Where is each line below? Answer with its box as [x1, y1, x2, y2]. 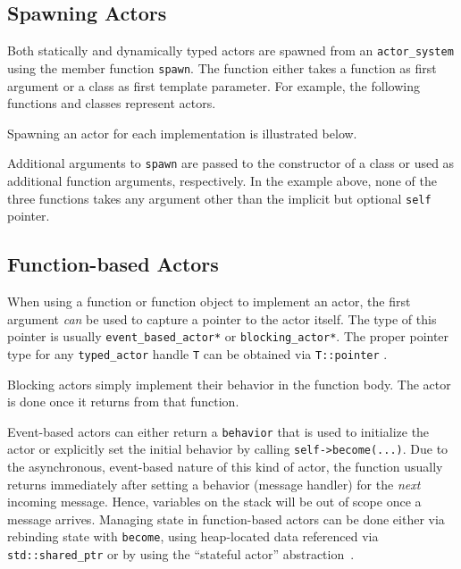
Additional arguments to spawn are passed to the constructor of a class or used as [7, 154, 455, 172]
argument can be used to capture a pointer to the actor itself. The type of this [7, 309, 437, 328]
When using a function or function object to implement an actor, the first [7, 292, 411, 310]
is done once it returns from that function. [7, 392, 239, 411]
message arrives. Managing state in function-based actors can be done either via [7, 509, 445, 528]
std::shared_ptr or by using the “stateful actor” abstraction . [7, 545, 355, 564]
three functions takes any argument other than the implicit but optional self [7, 188, 432, 207]
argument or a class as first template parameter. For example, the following [7, 76, 420, 95]
